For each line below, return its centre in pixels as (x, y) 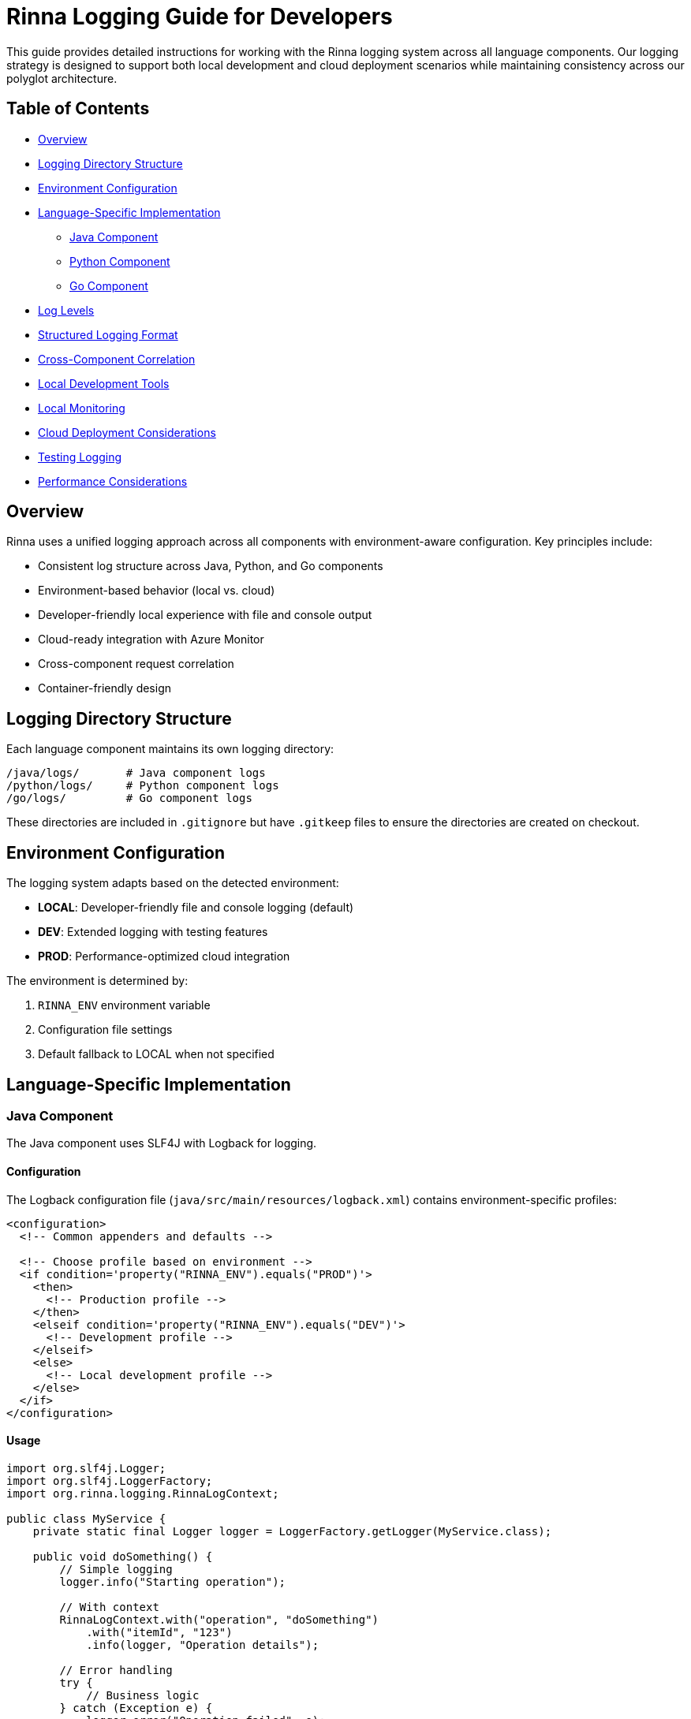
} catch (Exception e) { (136, 1708)
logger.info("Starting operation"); (173, 1581)
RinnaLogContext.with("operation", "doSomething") (219, 1619)
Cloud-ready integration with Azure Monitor (151, 639)
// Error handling (116, 1670)
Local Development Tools (104, 383)
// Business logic (143, 1695)
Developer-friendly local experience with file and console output (205, 615)
